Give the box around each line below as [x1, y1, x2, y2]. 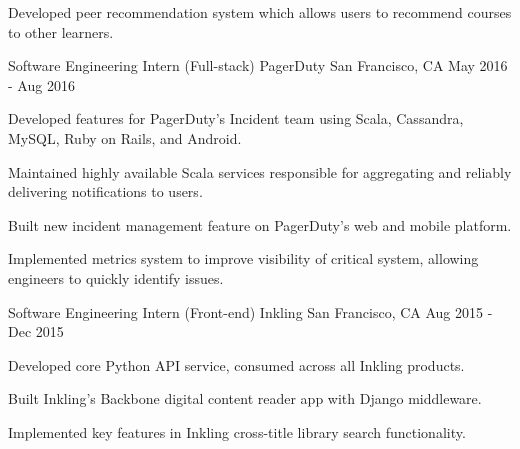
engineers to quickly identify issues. [8, 267, 224, 288]
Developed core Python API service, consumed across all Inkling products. [8, 354, 465, 375]
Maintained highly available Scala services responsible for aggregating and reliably [8, 161, 512, 182]
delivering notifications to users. [8, 181, 203, 202]
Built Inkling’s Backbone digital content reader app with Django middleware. [8, 388, 482, 409]
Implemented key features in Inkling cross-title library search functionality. [8, 421, 466, 442]
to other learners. [8, 21, 114, 42]
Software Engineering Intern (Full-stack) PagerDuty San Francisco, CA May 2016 [8, 55, 508, 76]
